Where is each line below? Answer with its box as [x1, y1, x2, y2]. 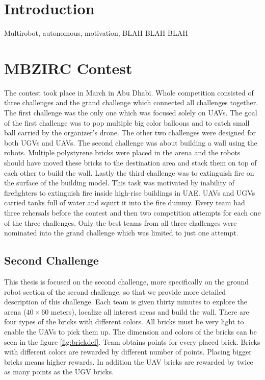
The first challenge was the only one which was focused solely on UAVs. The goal [4, 107, 257, 118]
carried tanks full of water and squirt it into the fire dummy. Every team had [4, 197, 245, 208]
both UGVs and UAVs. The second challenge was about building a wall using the [4, 137, 257, 148]
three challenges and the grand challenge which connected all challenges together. [4, 97, 258, 108]
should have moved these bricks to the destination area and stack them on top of [4, 157, 257, 168]
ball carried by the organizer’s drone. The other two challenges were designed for [4, 127, 256, 138]
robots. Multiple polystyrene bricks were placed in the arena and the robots [4, 147, 241, 158]
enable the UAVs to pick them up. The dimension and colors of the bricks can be [4, 326, 257, 337]
